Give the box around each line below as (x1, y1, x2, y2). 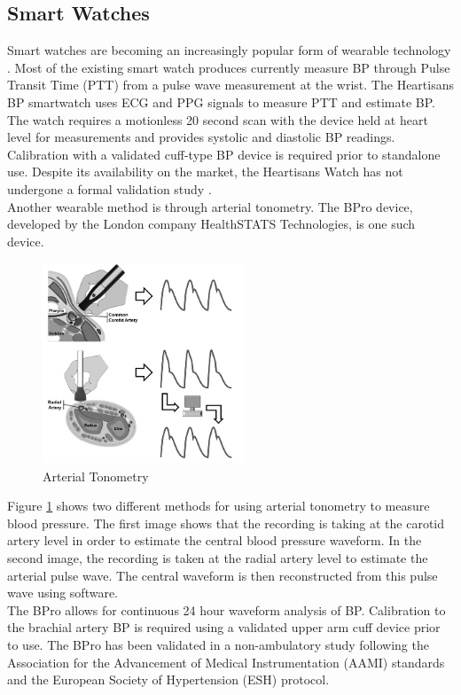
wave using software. (7, 583, 119, 602)
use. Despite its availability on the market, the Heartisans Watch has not (7, 162, 403, 181)
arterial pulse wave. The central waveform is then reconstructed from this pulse (7, 566, 438, 584)
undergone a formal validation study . (7, 179, 212, 198)
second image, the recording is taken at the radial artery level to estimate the (7, 549, 428, 567)
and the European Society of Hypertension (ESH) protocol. (7, 670, 330, 689)
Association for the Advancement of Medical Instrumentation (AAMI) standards (7, 652, 445, 671)
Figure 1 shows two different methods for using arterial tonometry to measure (7, 496, 430, 515)
